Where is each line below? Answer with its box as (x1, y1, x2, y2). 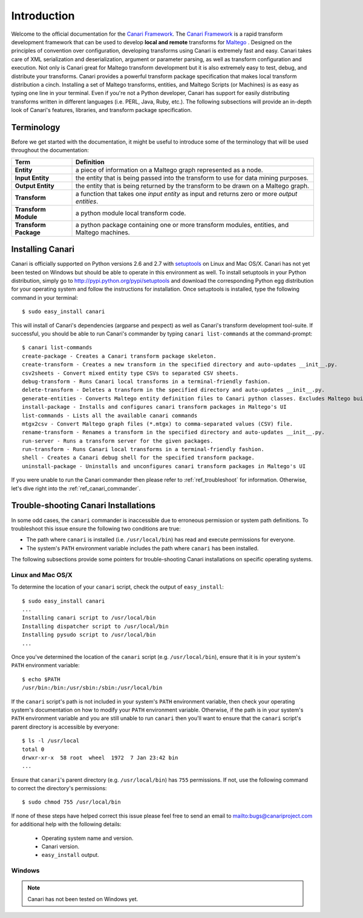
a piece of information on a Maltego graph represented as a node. (76, 165, 263, 174)
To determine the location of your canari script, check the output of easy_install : (11, 583, 224, 590)
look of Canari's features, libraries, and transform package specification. (11, 107, 192, 114)
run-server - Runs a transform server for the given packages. (22, 437, 214, 444)
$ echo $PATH (22, 676, 60, 682)
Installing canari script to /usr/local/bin (22, 615, 157, 621)
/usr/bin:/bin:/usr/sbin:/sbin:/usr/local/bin (22, 684, 163, 692)
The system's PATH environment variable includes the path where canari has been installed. (26, 544, 259, 552)
